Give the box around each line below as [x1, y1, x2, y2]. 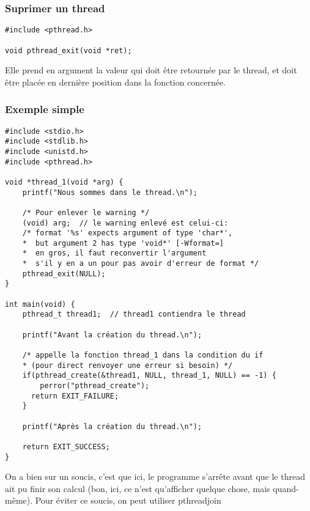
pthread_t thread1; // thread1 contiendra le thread [22, 310, 246, 319]
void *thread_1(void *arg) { [5, 177, 124, 186]
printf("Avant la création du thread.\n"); [22, 330, 202, 339]
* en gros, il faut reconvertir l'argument [22, 249, 207, 258]
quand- [273, 482, 299, 494]
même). [5, 494, 33, 507]
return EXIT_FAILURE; [31, 391, 119, 400]
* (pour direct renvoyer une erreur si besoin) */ [22, 361, 233, 370]
